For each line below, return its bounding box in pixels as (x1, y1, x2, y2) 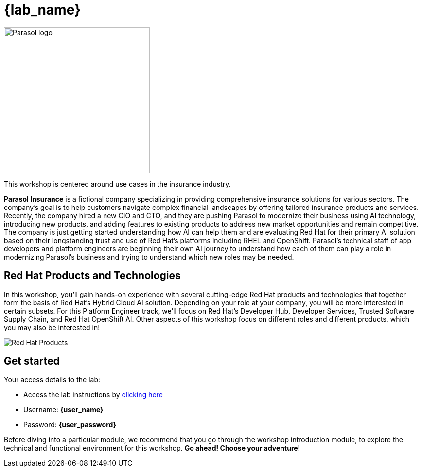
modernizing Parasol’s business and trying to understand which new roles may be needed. (4, 252, 294, 261)
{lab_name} (4, 1, 81, 18)
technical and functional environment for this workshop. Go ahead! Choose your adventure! (4, 444, 300, 453)
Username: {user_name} (23, 405, 104, 414)
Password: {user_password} (23, 420, 117, 429)
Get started (4, 355, 60, 367)
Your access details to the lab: (4, 375, 100, 384)
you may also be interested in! (4, 323, 100, 331)
